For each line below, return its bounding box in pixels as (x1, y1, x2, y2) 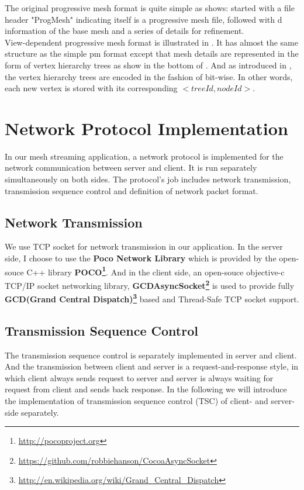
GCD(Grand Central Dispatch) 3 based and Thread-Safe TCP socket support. (5, 291, 299, 305)
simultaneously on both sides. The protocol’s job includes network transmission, (5, 173, 291, 185)
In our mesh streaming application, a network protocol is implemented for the (5, 150, 284, 162)
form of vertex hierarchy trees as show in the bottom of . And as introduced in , (5, 58, 292, 71)
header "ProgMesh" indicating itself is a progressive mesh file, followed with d (5, 13, 282, 25)
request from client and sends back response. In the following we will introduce (5, 383, 287, 395)
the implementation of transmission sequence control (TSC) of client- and (5, 394, 268, 406)
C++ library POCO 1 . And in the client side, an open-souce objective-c (26, 264, 285, 278)
